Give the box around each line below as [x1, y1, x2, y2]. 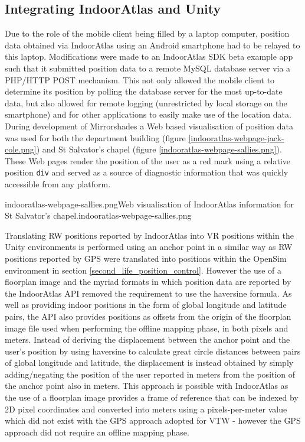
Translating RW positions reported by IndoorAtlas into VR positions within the [5, 229, 294, 241]
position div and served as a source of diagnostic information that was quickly [5, 166, 288, 178]
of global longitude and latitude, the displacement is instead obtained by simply [5, 356, 294, 369]
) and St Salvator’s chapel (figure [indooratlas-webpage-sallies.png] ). [36, 143, 282, 155]
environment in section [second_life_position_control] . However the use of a [5, 264, 282, 276]
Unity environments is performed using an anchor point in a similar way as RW [5, 240, 293, 253]
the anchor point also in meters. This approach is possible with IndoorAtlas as [5, 379, 288, 392]
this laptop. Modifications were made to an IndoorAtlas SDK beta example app [5, 50, 293, 63]
